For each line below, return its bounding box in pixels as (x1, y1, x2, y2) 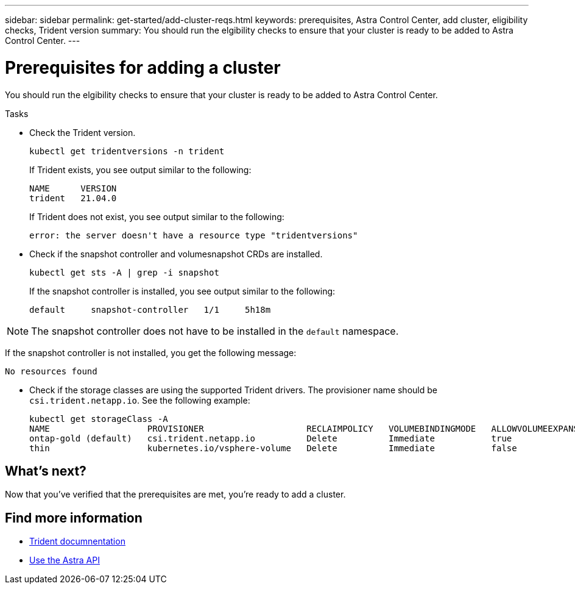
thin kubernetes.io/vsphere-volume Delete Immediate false (29, 443, 517, 453)
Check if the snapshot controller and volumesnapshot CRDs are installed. (29, 248, 323, 259)
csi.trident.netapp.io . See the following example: (29, 394, 250, 405)
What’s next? (5, 463, 86, 479)
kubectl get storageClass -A (29, 413, 168, 424)
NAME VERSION (29, 183, 117, 193)
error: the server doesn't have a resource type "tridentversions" (29, 230, 358, 240)
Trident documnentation (29, 536, 125, 547)
